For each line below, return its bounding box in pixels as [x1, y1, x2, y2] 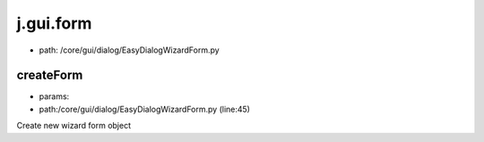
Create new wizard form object [16, 121, 132, 131]
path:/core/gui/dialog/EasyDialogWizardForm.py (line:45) [39, 104, 251, 114]
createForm [16, 68, 83, 83]
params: [39, 91, 70, 102]
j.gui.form [16, 13, 92, 33]
